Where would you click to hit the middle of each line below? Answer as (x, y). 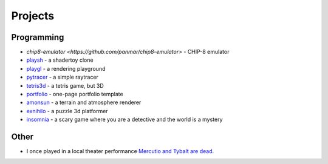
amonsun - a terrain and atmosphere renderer (84, 102)
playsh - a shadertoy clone (60, 60)
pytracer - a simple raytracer (62, 77)
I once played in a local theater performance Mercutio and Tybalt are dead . (120, 151)
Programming (38, 37)
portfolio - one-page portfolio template (75, 94)
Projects (33, 16)
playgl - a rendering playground (66, 68)
